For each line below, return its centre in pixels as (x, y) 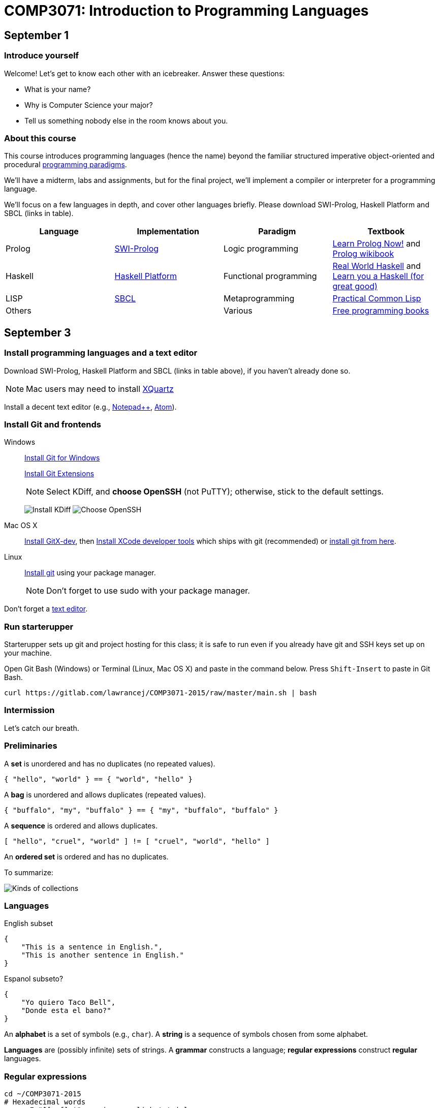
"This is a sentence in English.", (92, 947)
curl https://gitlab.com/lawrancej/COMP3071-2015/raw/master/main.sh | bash (161, 693)
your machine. (28, 653)
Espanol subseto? (34, 979)
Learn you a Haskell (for (378, 276)
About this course (40, 138)
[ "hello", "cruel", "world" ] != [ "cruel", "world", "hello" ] (137, 841)
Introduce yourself (42, 56)
